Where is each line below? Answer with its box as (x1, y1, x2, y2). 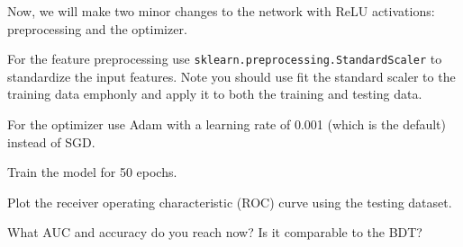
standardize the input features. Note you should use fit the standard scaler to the (7, 66, 456, 85)
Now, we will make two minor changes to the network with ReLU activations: (7, 2, 435, 20)
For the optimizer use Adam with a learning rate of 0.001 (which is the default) (7, 115, 447, 134)
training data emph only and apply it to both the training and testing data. (7, 84, 422, 103)
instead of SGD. (7, 132, 95, 151)
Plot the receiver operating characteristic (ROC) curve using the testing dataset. (7, 192, 452, 211)
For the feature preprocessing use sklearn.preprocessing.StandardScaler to (7, 49, 442, 68)
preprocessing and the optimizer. (7, 19, 187, 38)
